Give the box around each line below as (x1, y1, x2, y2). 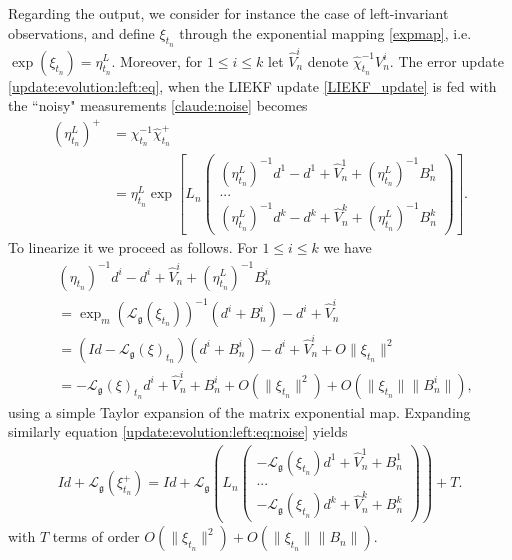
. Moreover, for (111, 50, 203, 71)
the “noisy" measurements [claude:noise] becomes (8, 95, 308, 116)
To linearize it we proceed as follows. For (8, 237, 258, 258)
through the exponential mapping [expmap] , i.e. (179, 22, 472, 43)
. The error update (389, 50, 504, 71)
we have (323, 237, 372, 258)
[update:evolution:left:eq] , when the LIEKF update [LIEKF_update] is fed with (8, 75, 497, 96)
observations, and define (8, 22, 155, 43)
